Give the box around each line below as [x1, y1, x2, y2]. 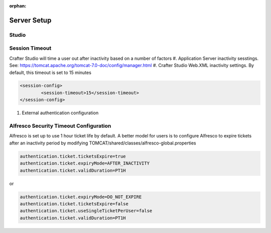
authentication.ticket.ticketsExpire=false [20, 201, 129, 206]
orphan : [9, 3, 27, 9]
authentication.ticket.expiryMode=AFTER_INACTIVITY [20, 161, 150, 166]
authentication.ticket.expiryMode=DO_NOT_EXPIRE [20, 194, 142, 200]
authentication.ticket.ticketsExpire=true [20, 153, 126, 159]
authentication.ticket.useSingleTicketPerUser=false [20, 208, 153, 214]
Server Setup [9, 16, 52, 25]
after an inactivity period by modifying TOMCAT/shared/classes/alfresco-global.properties [9, 140, 196, 146]
